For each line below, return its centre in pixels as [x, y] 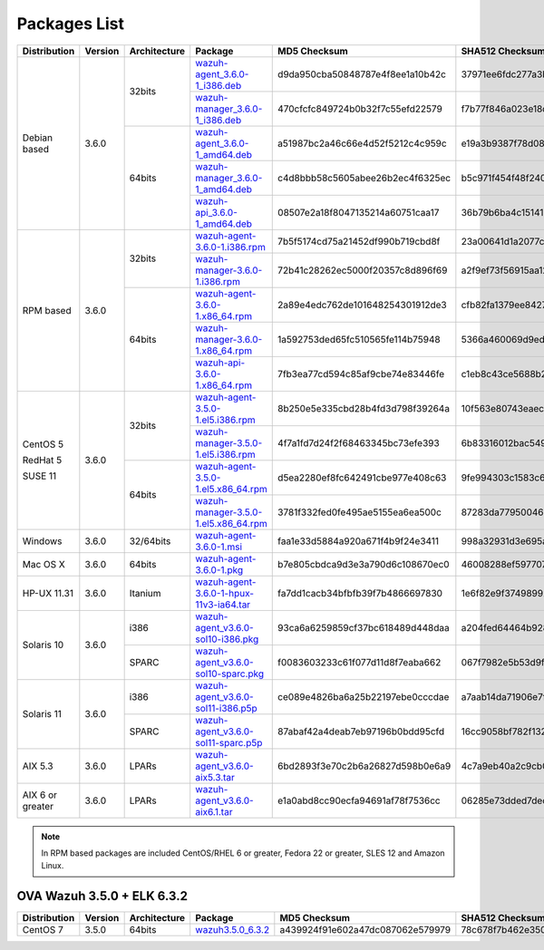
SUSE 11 [39, 476]
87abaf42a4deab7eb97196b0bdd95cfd [361, 732]
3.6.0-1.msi [219, 547]
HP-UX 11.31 [48, 593]
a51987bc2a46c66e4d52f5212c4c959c [363, 143]
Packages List [71, 24]
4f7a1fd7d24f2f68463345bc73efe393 [359, 442]
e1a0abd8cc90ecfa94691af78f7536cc [359, 800]
